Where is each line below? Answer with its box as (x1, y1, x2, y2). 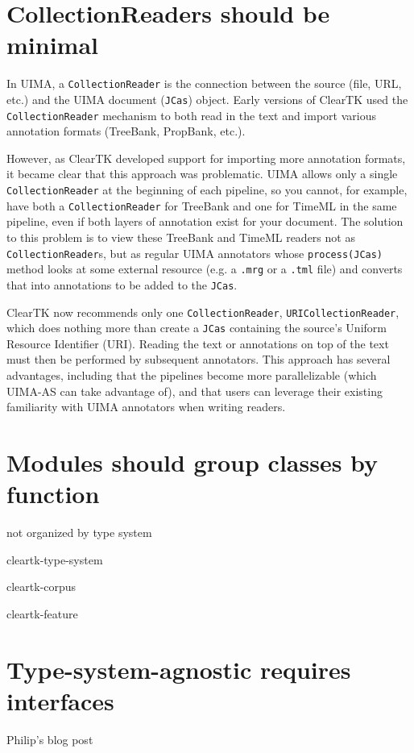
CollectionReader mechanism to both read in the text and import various (6, 106, 376, 123)
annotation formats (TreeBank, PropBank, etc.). (6, 123, 246, 139)
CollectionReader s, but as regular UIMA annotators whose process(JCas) (6, 244, 383, 261)
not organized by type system (6, 524, 152, 541)
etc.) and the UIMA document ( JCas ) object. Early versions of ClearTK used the (6, 90, 408, 107)
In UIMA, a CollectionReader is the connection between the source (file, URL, (6, 75, 402, 92)
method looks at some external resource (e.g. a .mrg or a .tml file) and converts (6, 260, 403, 277)
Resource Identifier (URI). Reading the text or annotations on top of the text (6, 335, 389, 352)
